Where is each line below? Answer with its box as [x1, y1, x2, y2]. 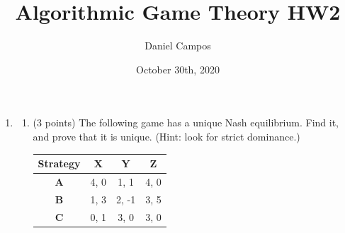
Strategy [38, 156, 81, 170]
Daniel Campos [145, 38, 211, 53]
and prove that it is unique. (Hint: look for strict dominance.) [33, 129, 300, 143]
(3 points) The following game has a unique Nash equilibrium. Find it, [33, 115, 339, 130]
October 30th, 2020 [136, 61, 220, 76]
